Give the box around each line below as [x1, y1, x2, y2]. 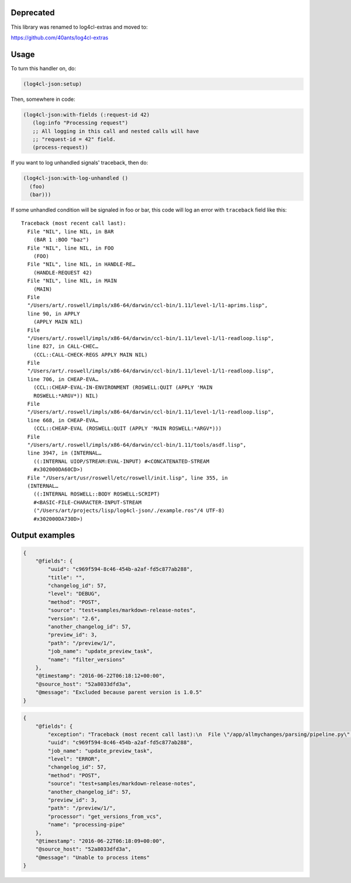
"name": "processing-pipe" [47, 821, 125, 828]
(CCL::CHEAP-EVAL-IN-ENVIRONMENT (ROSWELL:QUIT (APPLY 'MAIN [33, 384, 213, 391]
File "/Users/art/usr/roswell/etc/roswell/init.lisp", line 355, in [27, 474, 228, 481]
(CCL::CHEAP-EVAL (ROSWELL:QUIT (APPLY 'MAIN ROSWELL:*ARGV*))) [33, 425, 222, 432]
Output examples [11, 531, 75, 541]
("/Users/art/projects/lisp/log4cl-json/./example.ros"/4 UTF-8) [33, 507, 225, 514]
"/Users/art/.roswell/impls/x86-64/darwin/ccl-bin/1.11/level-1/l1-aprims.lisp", [27, 302, 269, 309]
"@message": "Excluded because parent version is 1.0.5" [35, 689, 202, 696]
